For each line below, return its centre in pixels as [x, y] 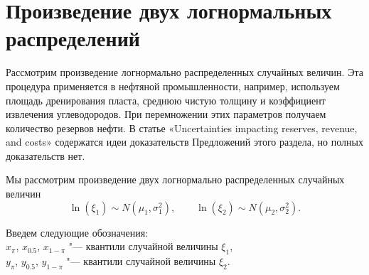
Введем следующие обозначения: [77, 232]
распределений [73, 38]
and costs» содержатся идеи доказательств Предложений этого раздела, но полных [184, 142]
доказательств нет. [46, 155]
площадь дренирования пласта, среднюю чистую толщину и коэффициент [166, 100]
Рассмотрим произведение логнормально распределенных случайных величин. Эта [184, 72]
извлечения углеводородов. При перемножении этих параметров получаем [166, 114]
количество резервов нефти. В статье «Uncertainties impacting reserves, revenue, [182, 128]
